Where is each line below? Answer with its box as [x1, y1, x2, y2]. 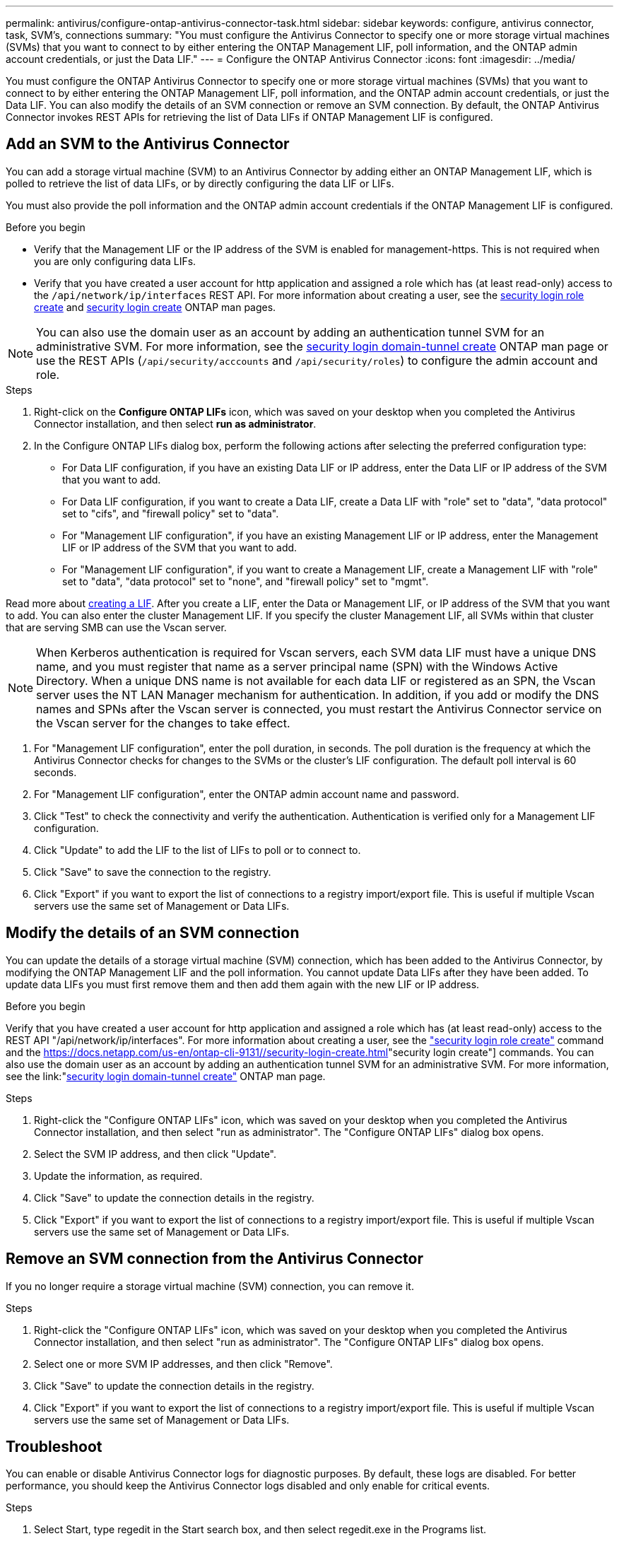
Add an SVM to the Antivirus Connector [6, 135, 290, 153]
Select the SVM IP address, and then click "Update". [34, 1147, 277, 1160]
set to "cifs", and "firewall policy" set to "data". [62, 507, 279, 520]
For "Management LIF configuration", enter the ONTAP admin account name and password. [34, 787, 459, 800]
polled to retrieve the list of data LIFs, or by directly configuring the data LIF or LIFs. [6, 177, 394, 189]
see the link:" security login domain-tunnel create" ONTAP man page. [6, 1070, 326, 1082]
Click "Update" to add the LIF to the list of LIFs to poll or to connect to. [34, 843, 361, 856]
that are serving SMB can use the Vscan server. [6, 621, 227, 633]
